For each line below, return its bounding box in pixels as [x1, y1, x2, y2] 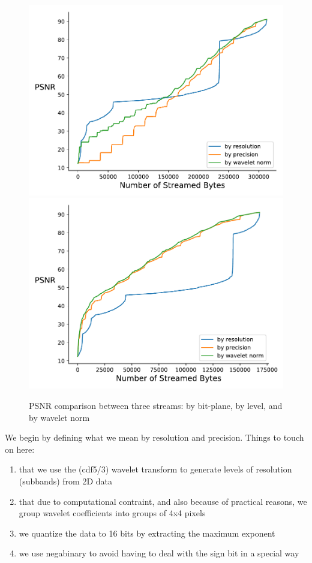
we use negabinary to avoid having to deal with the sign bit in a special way [19, 547, 299, 559]
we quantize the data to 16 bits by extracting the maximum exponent [19, 526, 275, 539]
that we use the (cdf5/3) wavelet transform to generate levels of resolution [19, 463, 292, 475]
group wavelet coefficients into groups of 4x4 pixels [19, 507, 206, 519]
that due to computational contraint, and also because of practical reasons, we [19, 495, 307, 507]
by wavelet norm [29, 411, 90, 423]
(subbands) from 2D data [19, 474, 112, 487]
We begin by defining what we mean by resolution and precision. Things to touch [5, 431, 304, 444]
